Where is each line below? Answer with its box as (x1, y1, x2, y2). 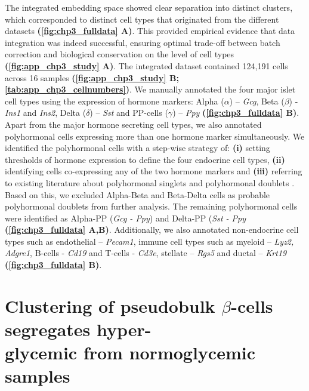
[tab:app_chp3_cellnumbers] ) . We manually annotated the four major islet (5, 83, 296, 96)
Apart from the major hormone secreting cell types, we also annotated (5, 118, 262, 130)
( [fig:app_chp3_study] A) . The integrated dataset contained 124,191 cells (5, 59, 288, 72)
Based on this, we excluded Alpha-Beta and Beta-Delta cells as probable (5, 188, 270, 201)
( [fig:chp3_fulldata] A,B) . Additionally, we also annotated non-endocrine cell (5, 223, 299, 236)
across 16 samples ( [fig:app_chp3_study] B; (5, 71, 179, 84)
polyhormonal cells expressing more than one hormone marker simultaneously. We (5, 130, 305, 142)
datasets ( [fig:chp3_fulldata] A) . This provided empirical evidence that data (5, 24, 295, 37)
